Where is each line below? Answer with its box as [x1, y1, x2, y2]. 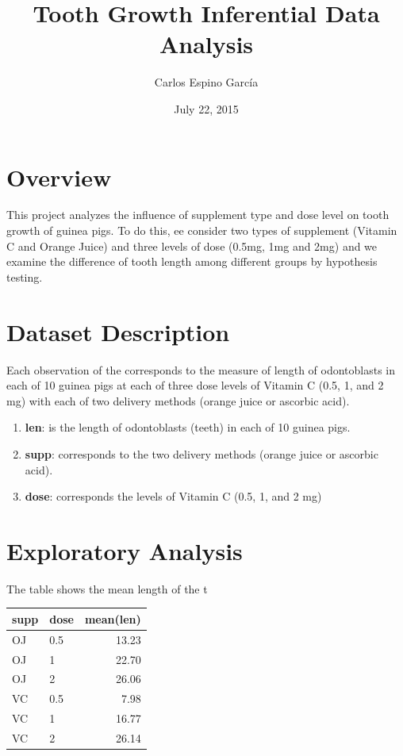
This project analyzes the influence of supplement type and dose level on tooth [6, 206, 390, 223]
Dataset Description [6, 315, 230, 347]
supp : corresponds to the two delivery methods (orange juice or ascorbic [25, 445, 378, 462]
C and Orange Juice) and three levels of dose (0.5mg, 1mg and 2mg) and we [6, 237, 378, 254]
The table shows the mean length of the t [6, 580, 208, 597]
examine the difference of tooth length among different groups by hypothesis [6, 253, 378, 270]
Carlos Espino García [154, 74, 259, 90]
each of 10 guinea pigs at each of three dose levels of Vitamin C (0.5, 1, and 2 [6, 377, 384, 393]
